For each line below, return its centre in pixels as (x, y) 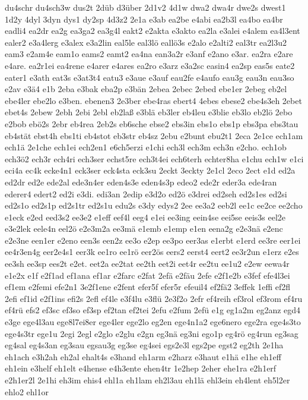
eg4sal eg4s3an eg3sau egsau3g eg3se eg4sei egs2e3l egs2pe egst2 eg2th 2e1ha (144, 345)
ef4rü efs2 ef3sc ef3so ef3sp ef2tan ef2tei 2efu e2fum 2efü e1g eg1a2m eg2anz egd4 (153, 310)
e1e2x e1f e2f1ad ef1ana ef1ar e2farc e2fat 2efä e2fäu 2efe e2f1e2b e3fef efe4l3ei (147, 275)
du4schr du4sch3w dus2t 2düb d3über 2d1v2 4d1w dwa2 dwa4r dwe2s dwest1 (145, 7)
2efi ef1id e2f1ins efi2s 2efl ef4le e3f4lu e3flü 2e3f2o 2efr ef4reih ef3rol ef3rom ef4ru (154, 298)
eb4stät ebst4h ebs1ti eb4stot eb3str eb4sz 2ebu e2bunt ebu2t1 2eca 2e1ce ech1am (154, 135)
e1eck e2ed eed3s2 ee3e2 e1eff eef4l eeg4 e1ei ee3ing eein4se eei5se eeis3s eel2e (145, 217)
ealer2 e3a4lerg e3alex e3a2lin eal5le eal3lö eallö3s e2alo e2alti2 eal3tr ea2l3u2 (146, 42)
